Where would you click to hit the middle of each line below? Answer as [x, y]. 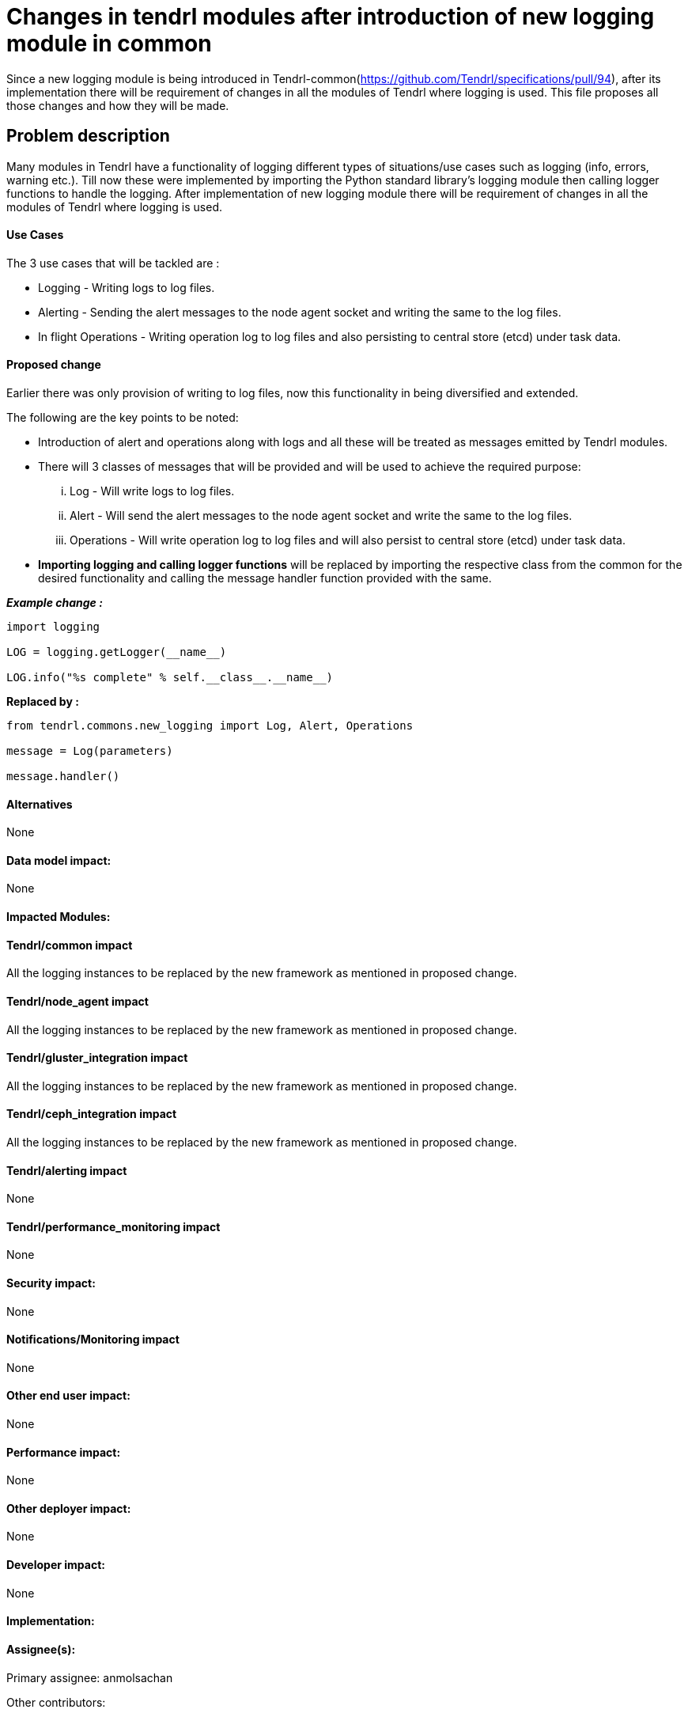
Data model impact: [59, 860]
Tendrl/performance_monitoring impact [113, 1226]
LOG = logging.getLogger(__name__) [117, 652]
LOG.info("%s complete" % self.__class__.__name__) [170, 678]
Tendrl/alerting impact [67, 1170]
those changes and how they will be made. [118, 105]
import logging [53, 627]
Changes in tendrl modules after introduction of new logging [331, 17]
